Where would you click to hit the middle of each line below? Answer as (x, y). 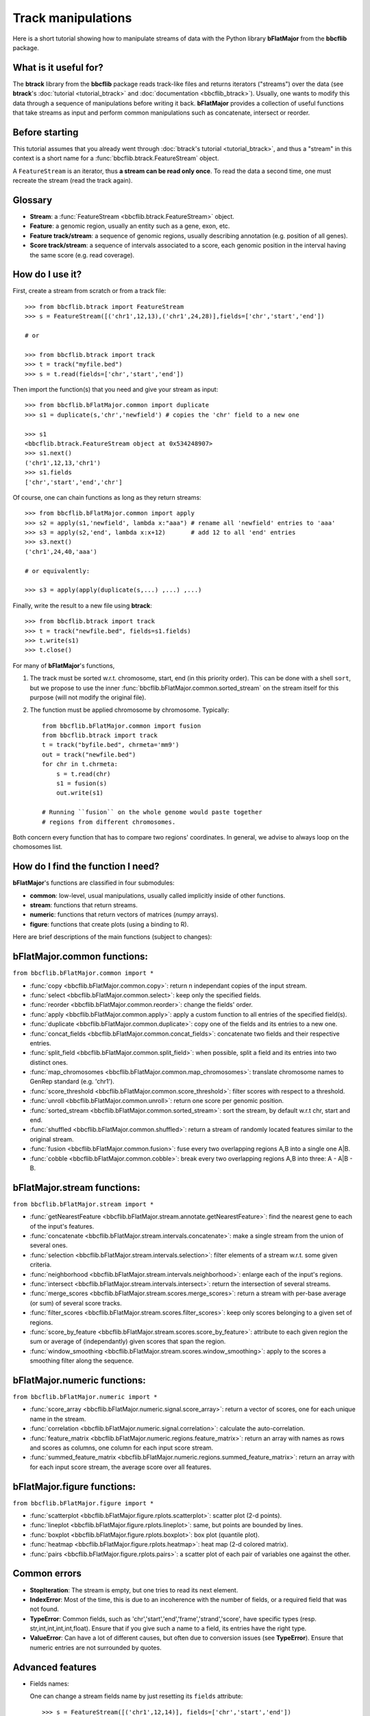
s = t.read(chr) (83, 774)
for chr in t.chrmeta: (80, 764)
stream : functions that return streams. (84, 905)
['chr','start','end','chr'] (74, 482)
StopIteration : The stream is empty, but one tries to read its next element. (134, 1590)
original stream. (52, 1139)
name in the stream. (58, 1419)
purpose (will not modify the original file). (88, 697)
